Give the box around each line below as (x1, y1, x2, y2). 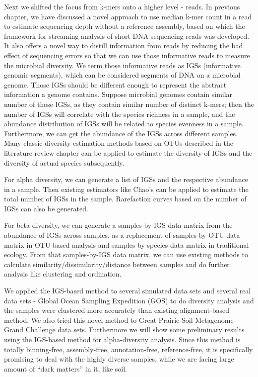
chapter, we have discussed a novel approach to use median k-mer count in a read (4, 11, 252, 21)
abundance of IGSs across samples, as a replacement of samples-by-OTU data (4, 230, 240, 240)
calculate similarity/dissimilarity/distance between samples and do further (4, 259, 230, 269)
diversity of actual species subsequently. (4, 157, 125, 168)
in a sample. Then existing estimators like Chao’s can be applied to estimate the (4, 184, 249, 194)
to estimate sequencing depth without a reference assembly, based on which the (4, 21, 245, 31)
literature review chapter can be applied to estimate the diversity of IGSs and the (4, 147, 253, 158)
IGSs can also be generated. (4, 203, 88, 213)
